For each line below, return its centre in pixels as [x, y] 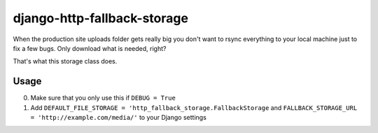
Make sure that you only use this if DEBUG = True [103, 98]
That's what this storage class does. [65, 61]
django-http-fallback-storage [101, 18]
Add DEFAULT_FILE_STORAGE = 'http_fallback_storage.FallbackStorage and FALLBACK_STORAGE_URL [194, 107]
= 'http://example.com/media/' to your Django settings [118, 118]
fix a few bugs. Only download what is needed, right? [90, 48]
